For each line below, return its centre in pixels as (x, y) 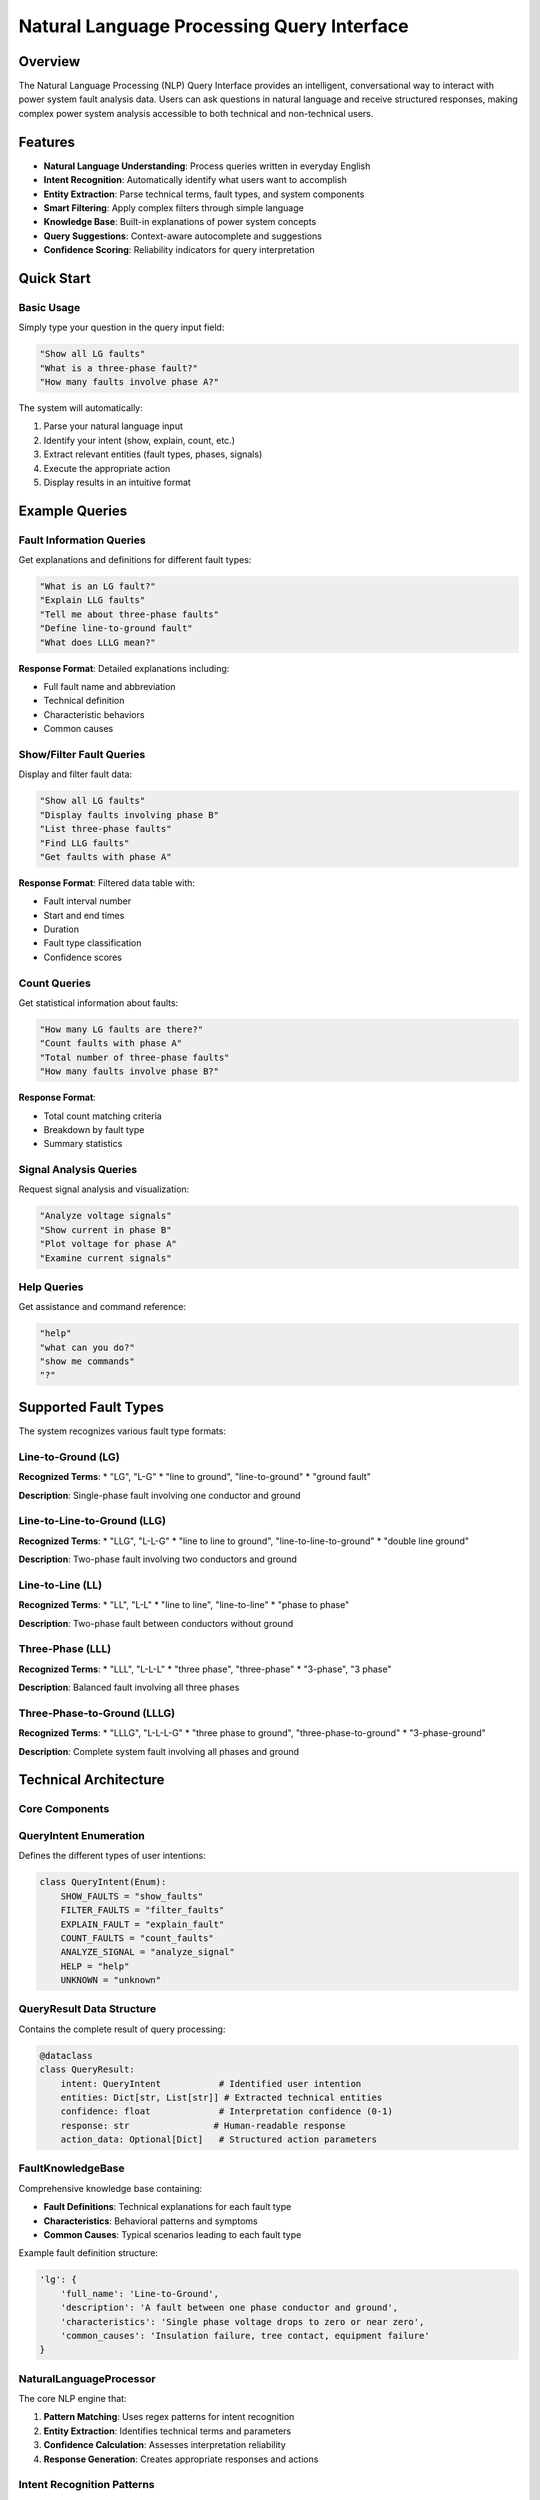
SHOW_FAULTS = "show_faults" (132, 1896)
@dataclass (66, 2055)
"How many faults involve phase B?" (129, 1071)
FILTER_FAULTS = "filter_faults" (142, 1910)
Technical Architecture (91, 1780)
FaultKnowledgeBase (71, 2168)
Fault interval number (87, 901)
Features (46, 141)
